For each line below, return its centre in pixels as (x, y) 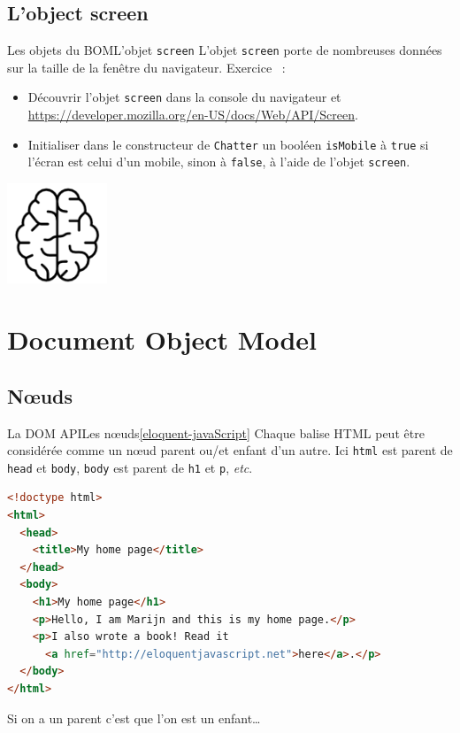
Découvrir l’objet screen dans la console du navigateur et (184, 97)
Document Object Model (162, 339)
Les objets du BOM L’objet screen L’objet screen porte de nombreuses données (225, 50)
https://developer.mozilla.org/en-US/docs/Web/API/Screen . (193, 115)
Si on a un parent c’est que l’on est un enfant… (134, 718)
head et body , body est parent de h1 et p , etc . (130, 467)
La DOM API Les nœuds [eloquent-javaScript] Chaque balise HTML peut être (216, 432)
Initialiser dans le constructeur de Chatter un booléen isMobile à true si (228, 144)
